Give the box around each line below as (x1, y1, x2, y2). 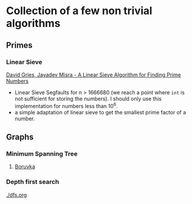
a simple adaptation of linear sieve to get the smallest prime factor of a (14, 108, 187, 116)
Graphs (6, 131, 34, 142)
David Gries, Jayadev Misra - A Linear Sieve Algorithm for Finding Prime (6, 71, 181, 78)
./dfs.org (6, 191, 27, 198)
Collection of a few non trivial (6, 4, 153, 18)
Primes (6, 40, 33, 50)
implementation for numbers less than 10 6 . (14, 101, 118, 110)
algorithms (6, 17, 61, 30)
